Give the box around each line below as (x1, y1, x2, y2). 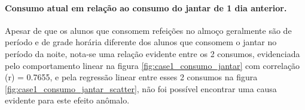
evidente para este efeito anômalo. (5, 94, 130, 106)
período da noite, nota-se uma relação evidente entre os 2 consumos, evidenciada (5, 47, 300, 59)
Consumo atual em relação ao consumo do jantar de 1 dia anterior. (5, 1, 287, 14)
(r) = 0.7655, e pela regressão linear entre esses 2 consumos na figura (5, 71, 258, 83)
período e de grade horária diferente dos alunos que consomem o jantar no (5, 36, 277, 48)
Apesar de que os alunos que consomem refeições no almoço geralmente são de (5, 24, 292, 36)
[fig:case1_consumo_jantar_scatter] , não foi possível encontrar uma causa (5, 82, 277, 95)
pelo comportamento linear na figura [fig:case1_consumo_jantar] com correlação (5, 59, 300, 71)
